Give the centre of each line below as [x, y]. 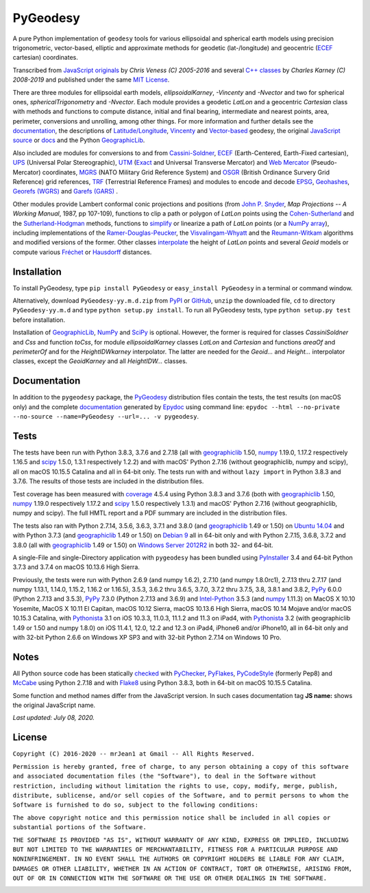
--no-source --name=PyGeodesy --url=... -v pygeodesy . [106, 417]
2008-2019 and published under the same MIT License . [91, 80]
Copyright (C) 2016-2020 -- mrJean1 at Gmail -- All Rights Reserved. [134, 754]
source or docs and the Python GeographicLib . [79, 140]
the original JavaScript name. [54, 705]
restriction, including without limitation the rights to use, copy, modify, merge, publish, [175, 786]
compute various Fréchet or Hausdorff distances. [82, 252]
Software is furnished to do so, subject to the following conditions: [136, 805]
